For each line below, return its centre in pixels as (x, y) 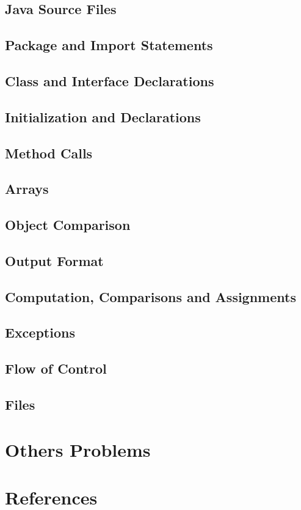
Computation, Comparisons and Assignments (150, 296)
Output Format (54, 260)
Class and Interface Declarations (110, 80)
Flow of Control (56, 368)
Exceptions (40, 332)
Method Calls (49, 153)
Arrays (27, 189)
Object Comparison (68, 225)
